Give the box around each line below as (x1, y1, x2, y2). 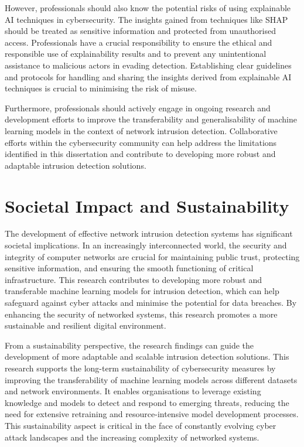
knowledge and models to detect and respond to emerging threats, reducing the (5, 396, 289, 408)
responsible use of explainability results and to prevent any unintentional (5, 47, 267, 60)
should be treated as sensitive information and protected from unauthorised (5, 25, 276, 37)
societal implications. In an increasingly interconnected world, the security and (5, 239, 287, 251)
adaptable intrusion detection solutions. (5, 159, 146, 171)
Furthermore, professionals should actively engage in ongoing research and (5, 101, 271, 114)
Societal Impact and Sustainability (5, 193, 289, 217)
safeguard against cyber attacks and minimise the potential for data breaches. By (5, 296, 297, 308)
